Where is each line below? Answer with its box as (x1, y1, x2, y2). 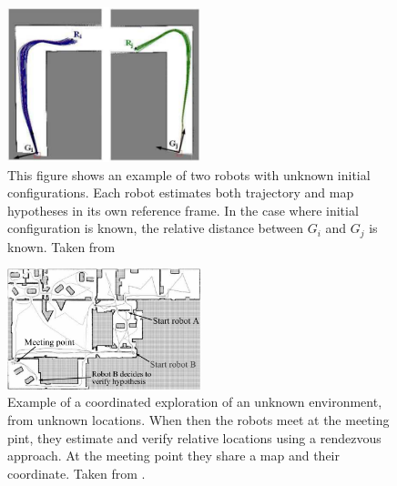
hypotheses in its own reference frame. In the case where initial (7, 200, 359, 219)
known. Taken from (7, 237, 116, 256)
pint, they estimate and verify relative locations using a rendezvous (7, 428, 382, 447)
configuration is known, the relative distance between (7, 218, 303, 238)
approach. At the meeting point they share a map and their (7, 446, 340, 465)
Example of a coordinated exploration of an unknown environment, (7, 392, 382, 411)
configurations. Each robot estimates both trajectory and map (7, 183, 354, 202)
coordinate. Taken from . (7, 463, 146, 482)
